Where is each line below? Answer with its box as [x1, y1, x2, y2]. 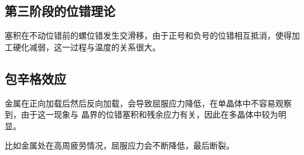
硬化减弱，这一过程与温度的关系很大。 [12, 40, 160, 53]
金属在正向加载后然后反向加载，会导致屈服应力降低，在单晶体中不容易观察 [5, 97, 292, 109]
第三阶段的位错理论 [5, 2, 115, 20]
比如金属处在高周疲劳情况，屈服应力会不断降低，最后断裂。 [5, 139, 234, 151]
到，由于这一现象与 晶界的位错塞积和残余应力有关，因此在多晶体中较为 [5, 108, 278, 120]
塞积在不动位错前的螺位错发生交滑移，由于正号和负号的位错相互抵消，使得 [5, 29, 292, 42]
